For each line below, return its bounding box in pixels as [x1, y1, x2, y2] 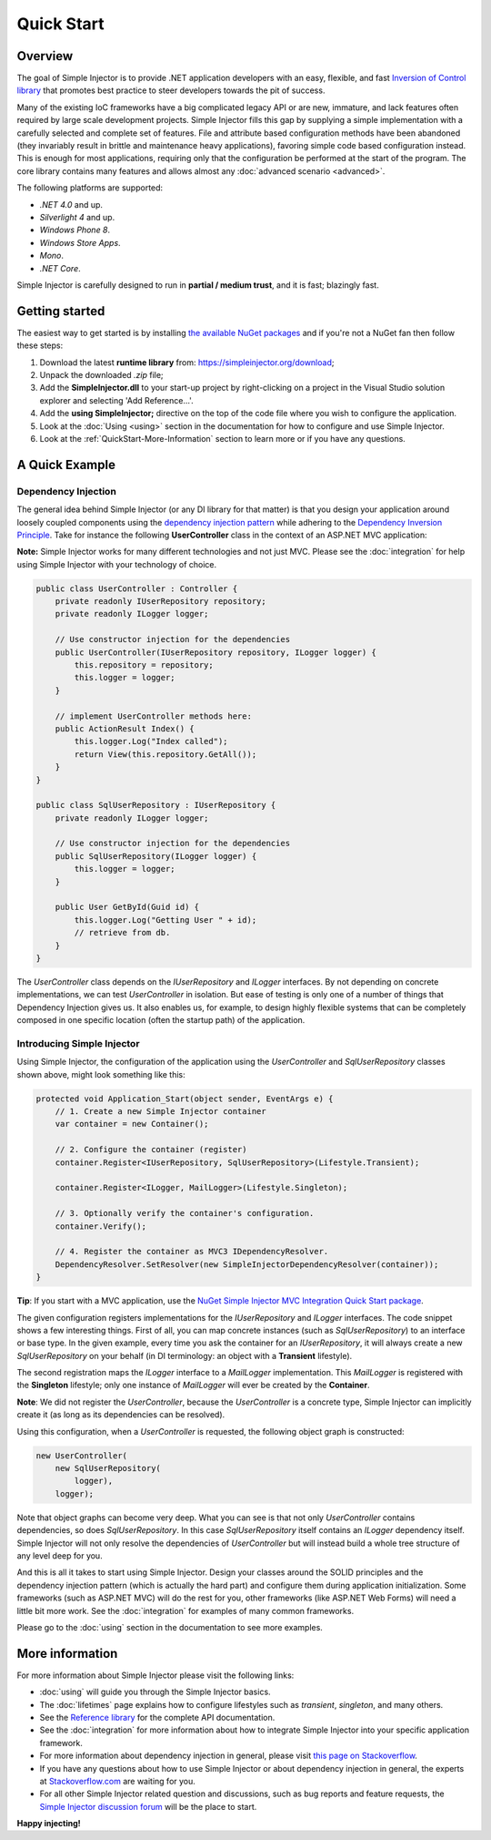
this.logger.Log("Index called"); [74, 736, 228, 747]
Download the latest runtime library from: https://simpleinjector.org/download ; [39, 356, 335, 368]
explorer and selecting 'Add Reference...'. [39, 394, 195, 405]
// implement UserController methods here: [55, 710, 252, 721]
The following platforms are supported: [16, 182, 164, 193]
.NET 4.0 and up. [39, 199, 104, 210]
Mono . [39, 250, 64, 261]
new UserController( [35, 1450, 127, 1461]
